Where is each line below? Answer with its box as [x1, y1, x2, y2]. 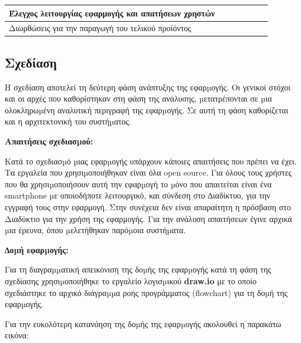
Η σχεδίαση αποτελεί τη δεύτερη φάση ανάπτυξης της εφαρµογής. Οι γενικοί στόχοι [5, 80, 290, 93]
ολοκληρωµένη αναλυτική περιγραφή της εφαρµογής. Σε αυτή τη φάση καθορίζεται [5, 103, 289, 116]
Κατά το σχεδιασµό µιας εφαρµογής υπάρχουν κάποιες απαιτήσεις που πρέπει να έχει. [5, 154, 297, 167]
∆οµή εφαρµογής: [5, 243, 69, 255]
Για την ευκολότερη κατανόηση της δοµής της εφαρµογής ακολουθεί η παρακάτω [5, 317, 282, 329]
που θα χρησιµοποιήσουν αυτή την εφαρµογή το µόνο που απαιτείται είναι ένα [5, 177, 272, 190]
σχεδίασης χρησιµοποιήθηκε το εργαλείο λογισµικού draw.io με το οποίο [5, 274, 257, 287]
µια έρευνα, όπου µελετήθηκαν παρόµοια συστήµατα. [5, 224, 186, 236]
